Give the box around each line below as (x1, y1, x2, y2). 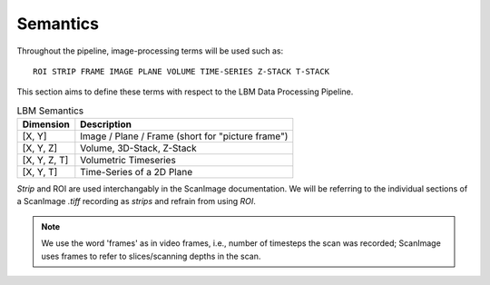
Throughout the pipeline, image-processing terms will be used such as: (16, 45, 284, 56)
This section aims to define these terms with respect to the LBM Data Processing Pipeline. (16, 86, 354, 97)
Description (80, 118, 132, 131)
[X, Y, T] (22, 166, 58, 179)
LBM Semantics (16, 104, 84, 117)
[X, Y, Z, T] (22, 154, 69, 167)
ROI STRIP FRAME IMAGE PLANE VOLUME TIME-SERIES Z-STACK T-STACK (33, 66, 330, 76)
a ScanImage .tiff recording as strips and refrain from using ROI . (16, 196, 256, 207)
